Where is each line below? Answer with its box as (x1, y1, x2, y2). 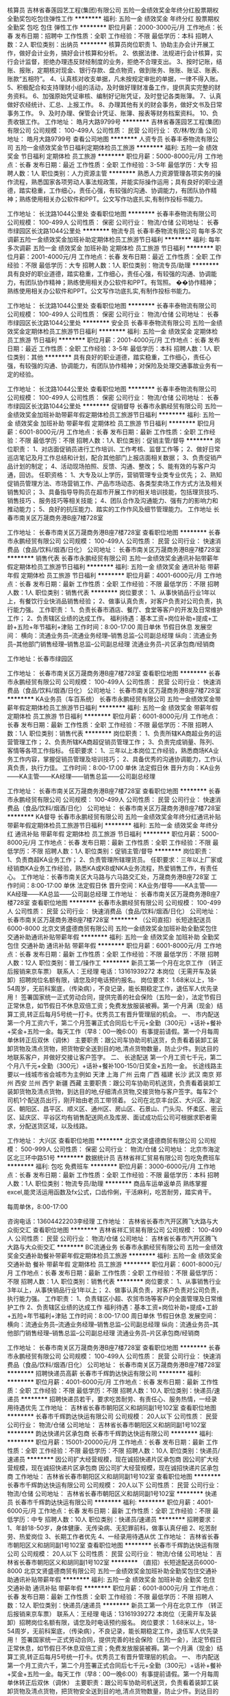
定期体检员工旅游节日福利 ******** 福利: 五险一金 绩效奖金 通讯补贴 (12, 563, 207, 570)
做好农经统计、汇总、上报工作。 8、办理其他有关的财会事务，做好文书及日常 (7, 100, 222, 109)
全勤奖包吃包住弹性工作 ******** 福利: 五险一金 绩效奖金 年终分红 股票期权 (7, 14, 220, 23)
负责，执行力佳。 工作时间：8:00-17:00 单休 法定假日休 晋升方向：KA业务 (12, 763, 221, 772)
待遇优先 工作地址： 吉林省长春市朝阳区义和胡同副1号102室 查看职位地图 (12, 1404, 217, 1412)
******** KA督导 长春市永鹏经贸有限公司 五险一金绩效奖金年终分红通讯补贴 (7, 813, 221, 821)
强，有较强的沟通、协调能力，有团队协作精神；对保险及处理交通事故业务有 (7, 361, 217, 370)
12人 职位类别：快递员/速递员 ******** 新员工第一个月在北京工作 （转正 (18, 1601, 223, 1609)
